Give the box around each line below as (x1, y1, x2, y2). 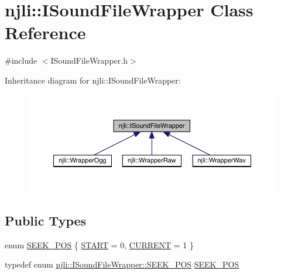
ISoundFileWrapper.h (50, 54, 128, 67)
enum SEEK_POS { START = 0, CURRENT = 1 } (5, 238, 194, 251)
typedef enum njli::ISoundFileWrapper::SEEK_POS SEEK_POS (5, 258, 239, 270)
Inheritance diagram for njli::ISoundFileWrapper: (5, 74, 181, 86)
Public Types (5, 211, 87, 229)
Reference (5, 20, 86, 44)
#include (5, 54, 37, 67)
